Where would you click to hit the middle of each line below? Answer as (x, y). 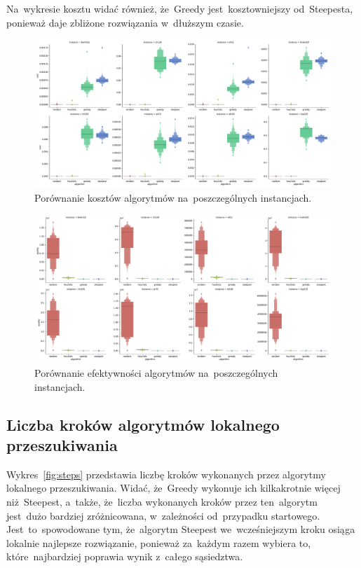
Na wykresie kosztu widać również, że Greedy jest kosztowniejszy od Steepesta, (180, 8)
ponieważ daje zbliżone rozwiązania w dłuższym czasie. (125, 22)
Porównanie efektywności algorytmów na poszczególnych (156, 372)
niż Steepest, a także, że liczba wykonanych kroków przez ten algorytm (162, 501)
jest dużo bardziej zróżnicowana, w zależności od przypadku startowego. (163, 515)
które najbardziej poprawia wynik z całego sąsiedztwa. (125, 556)
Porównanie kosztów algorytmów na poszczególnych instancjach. (173, 197)
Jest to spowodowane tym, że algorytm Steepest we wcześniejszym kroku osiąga (181, 529)
